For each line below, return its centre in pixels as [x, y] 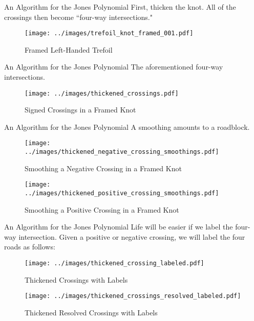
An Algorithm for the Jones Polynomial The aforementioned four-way [114, 67]
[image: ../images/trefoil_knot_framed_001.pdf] [109, 33]
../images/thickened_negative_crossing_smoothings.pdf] [122, 152]
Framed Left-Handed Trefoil [69, 49]
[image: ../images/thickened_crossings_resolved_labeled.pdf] [133, 296]
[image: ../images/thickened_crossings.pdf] [102, 93]
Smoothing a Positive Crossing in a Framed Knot [102, 209]
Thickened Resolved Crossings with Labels [91, 312]
